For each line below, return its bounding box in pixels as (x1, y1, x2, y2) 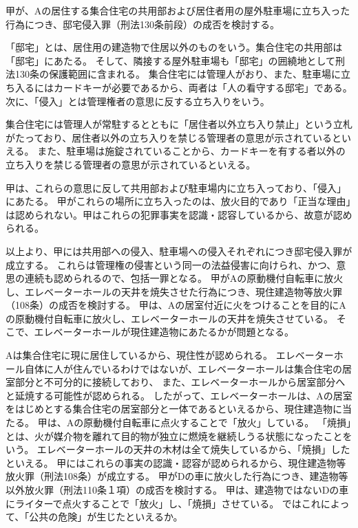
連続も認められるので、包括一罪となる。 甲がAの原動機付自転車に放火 (24, 271, 344, 285)
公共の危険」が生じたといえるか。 (29, 509, 183, 524)
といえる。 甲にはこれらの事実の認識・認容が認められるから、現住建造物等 (6, 455, 346, 470)
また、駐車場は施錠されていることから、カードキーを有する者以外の (37, 144, 346, 158)
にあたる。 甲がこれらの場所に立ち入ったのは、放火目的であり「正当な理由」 (6, 194, 351, 208)
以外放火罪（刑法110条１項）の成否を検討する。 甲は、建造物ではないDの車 (6, 483, 349, 496)
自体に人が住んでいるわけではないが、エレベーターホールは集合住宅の (24, 361, 343, 375)
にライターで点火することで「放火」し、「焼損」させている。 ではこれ (6, 496, 321, 510)
